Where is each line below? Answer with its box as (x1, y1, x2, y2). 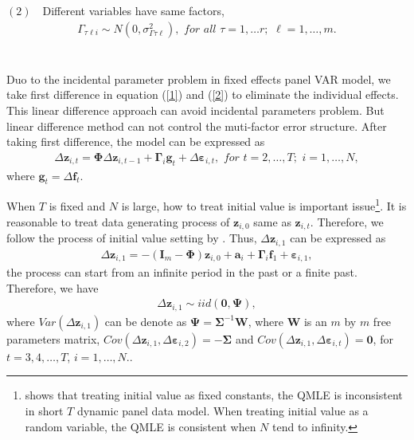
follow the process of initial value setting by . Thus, (6, 230, 257, 246)
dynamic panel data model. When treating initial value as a (76, 402, 369, 418)
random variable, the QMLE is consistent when (25, 418, 256, 434)
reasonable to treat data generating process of (6, 213, 230, 230)
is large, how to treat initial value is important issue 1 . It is (121, 195, 407, 214)
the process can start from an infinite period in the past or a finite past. (6, 264, 357, 281)
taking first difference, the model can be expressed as (6, 133, 265, 150)
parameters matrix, (6, 330, 100, 347)
